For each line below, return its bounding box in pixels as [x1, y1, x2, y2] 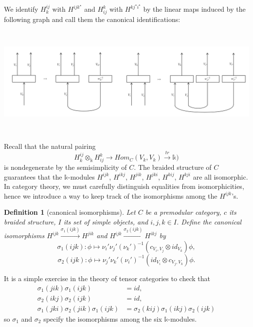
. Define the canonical [176, 216, 242, 226]
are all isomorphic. [193, 171, 248, 182]
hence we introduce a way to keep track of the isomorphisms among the [4, 190, 217, 201]
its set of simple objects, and [63, 216, 148, 226]
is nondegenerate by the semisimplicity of [4, 162, 127, 172]
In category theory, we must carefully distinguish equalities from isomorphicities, [4, 181, 244, 191]
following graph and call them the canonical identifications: [4, 14, 181, 24]
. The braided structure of [134, 162, 212, 172]
